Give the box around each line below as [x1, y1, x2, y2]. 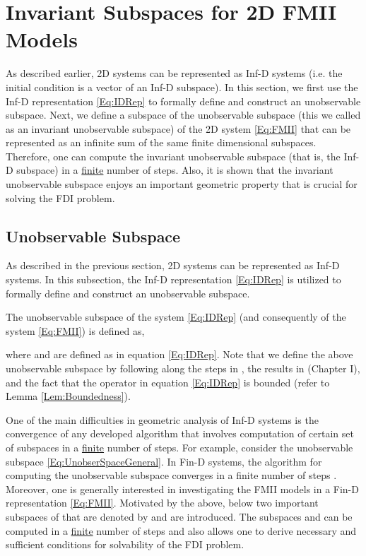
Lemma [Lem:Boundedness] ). [6, 389, 131, 403]
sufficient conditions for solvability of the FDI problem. [6, 537, 244, 552]
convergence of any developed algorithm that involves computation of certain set [6, 426, 354, 441]
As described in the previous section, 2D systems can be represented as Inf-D [6, 258, 340, 273]
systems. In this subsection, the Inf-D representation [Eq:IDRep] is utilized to [6, 272, 341, 287]
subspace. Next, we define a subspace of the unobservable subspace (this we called [6, 107, 361, 122]
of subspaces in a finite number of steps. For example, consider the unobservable [6, 439, 353, 454]
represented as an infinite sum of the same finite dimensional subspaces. [6, 135, 317, 150]
